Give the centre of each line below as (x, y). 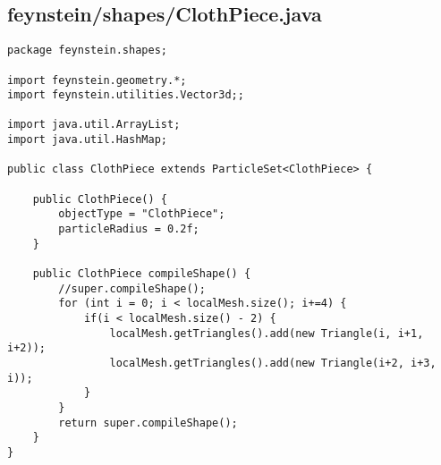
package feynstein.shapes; (87, 51)
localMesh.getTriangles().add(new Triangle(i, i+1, (267, 333)
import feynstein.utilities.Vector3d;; (126, 95)
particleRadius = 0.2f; (129, 229)
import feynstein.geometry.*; (97, 80)
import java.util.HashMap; (87, 140)
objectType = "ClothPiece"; (142, 214)
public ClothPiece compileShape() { (142, 274)
